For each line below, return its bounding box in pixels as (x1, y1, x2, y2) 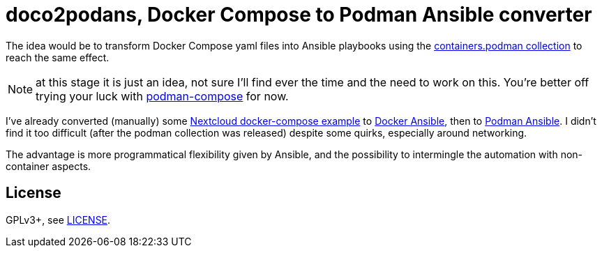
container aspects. (6, 160, 91, 172)
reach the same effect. (6, 51, 110, 63)
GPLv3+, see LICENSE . (6, 213, 111, 226)
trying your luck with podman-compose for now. (36, 89, 289, 103)
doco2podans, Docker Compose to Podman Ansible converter (6, 3, 592, 26)
